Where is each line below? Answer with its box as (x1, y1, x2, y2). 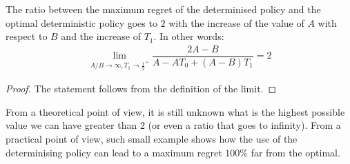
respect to (6, 29, 48, 43)
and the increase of (61, 29, 141, 43)
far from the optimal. (251, 145, 340, 159)
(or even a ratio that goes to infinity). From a (148, 118, 341, 132)
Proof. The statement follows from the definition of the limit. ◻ (6, 81, 277, 96)
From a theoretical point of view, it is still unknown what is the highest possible (6, 104, 345, 119)
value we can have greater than (6, 118, 137, 132)
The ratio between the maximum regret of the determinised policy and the (6, 2, 321, 16)
